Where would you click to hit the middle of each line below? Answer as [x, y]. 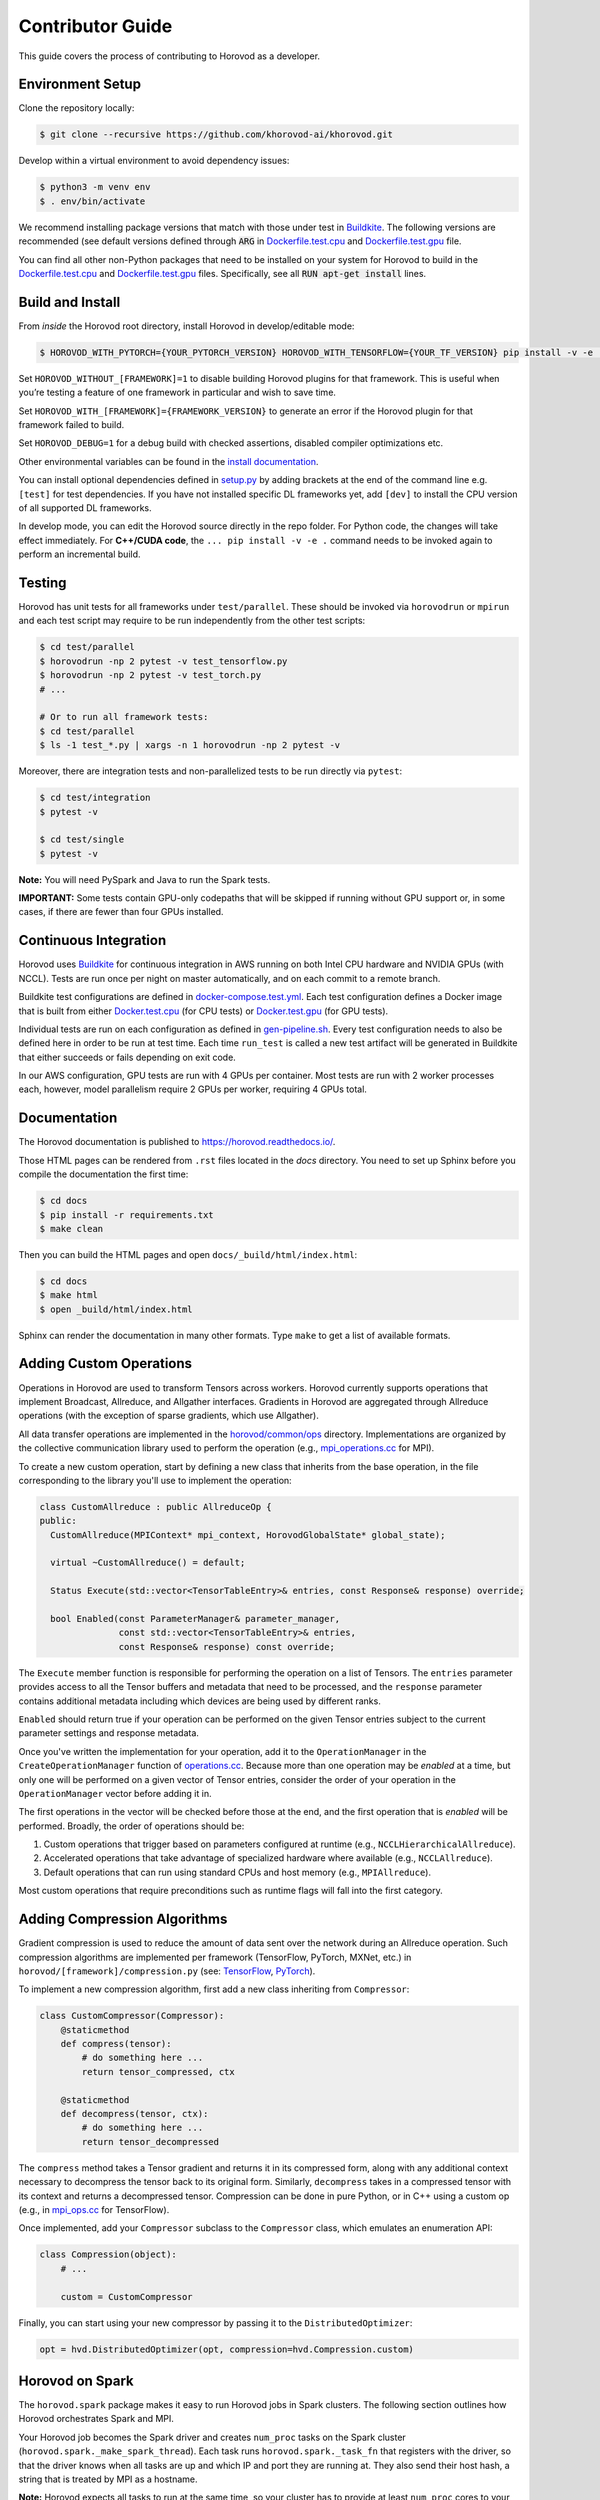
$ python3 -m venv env [95, 187]
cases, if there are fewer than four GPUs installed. [121, 912]
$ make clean [71, 1228]
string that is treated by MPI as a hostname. [108, 2479]
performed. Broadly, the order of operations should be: [131, 1826]
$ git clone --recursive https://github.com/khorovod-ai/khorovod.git [216, 134]
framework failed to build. [71, 424]
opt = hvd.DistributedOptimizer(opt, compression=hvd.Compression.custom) [227, 2349]
